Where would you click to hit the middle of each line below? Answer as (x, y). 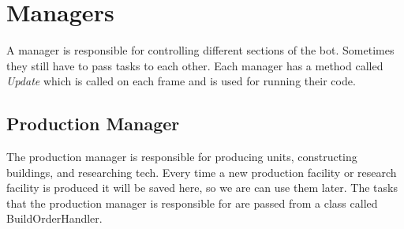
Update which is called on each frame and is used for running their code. (181, 81)
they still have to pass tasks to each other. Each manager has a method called (195, 65)
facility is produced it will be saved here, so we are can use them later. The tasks (202, 188)
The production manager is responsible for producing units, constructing (182, 157)
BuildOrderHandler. (54, 218)
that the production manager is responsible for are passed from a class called (192, 203)
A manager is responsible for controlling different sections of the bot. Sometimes (200, 50)
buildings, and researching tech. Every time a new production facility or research (202, 172)
